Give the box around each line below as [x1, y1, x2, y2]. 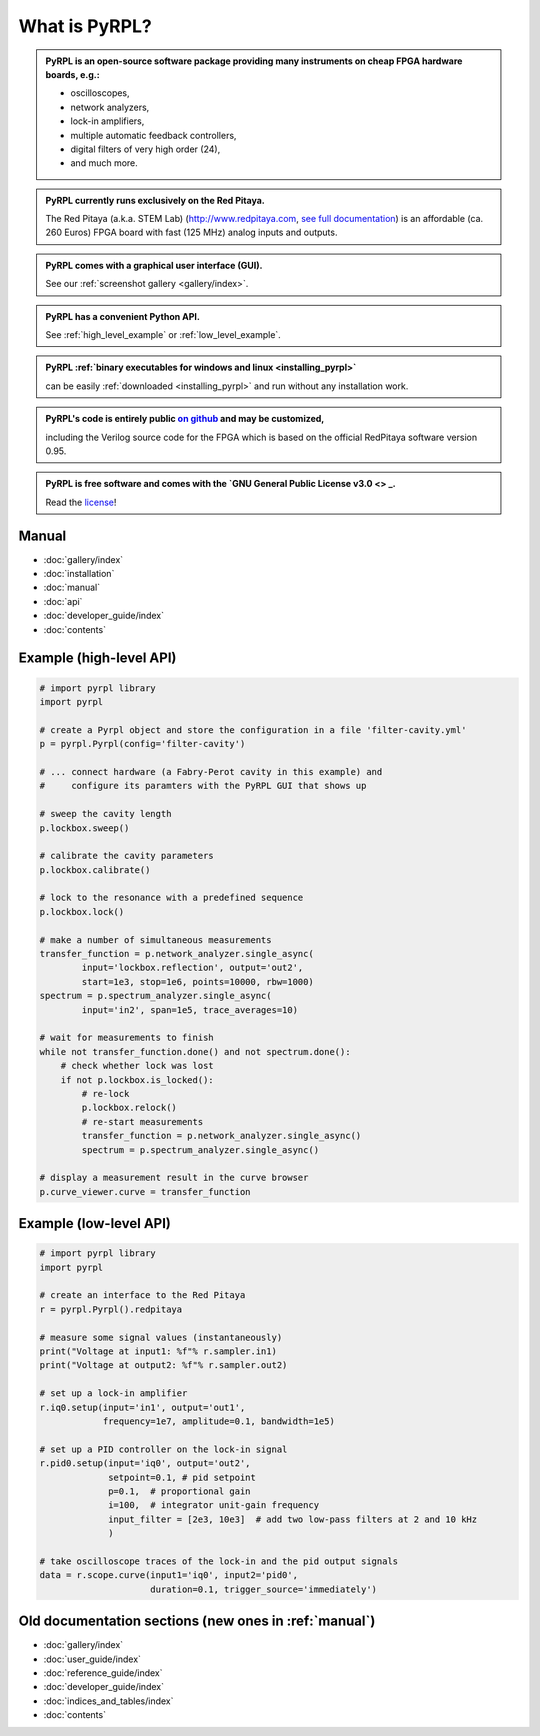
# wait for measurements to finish [39, 1032, 214, 1044]
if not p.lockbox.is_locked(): [60, 1074, 214, 1085]
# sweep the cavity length [39, 808, 172, 820]
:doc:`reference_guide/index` [43, 1666, 163, 1679]
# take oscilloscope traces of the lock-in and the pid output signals [39, 1555, 399, 1567]
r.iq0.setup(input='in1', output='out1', [39, 1401, 246, 1413]
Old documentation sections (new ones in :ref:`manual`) [18, 1613, 376, 1630]
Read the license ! [45, 496, 117, 508]
